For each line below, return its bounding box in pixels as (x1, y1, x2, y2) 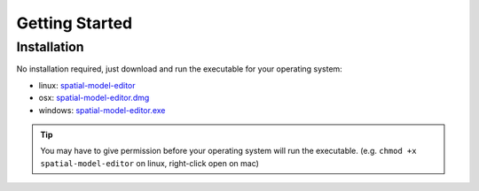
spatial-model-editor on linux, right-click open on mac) (40, 157, 259, 168)
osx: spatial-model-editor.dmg (38, 93, 150, 103)
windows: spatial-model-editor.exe (38, 104, 166, 115)
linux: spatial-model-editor (38, 80, 137, 90)
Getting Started (16, 13, 133, 33)
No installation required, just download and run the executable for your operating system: (16, 64, 343, 74)
